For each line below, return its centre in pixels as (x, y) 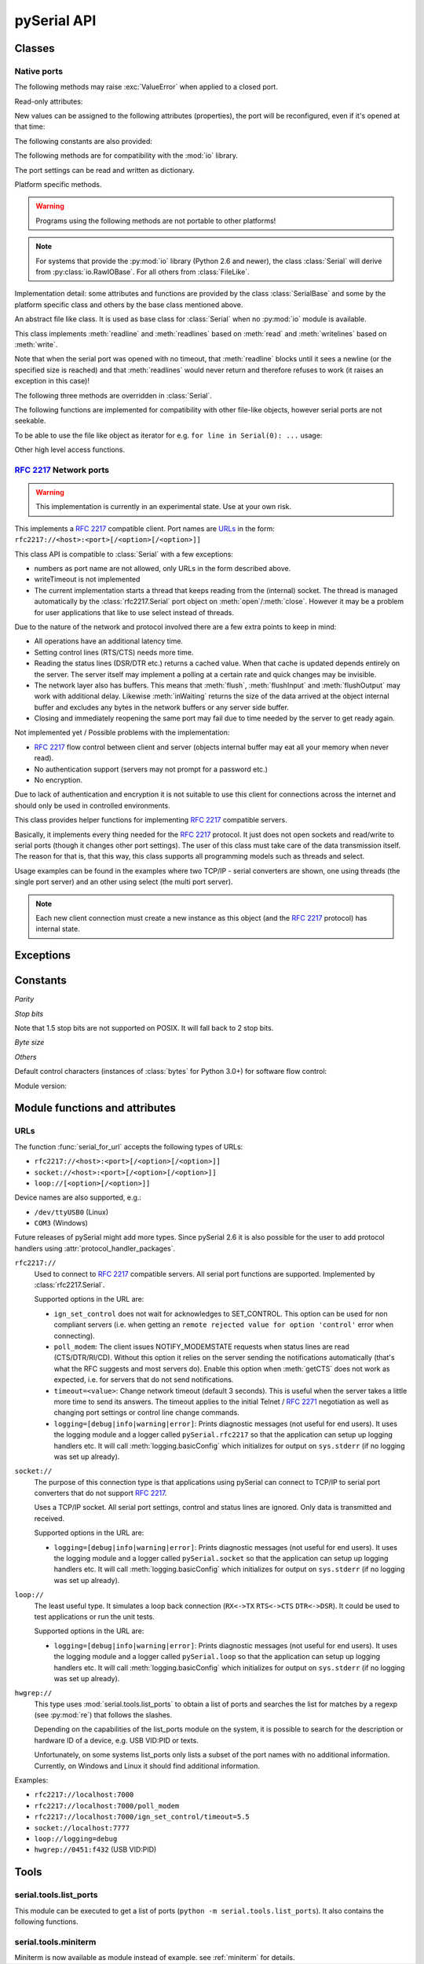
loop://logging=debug (76, 1839)
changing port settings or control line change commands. (146, 1413)
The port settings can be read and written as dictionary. (104, 170)
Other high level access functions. (70, 450)
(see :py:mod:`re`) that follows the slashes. (103, 1715)
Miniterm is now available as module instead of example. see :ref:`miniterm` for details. (155, 1958)
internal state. (58, 929)
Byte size (29, 1042)
